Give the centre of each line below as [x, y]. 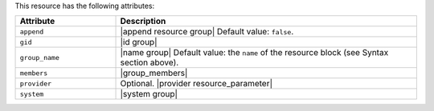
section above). [149, 62]
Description [143, 22]
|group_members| [154, 73]
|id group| [139, 42]
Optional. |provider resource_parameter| [197, 84]
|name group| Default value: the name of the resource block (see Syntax [254, 53]
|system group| [149, 94]
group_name [40, 57]
